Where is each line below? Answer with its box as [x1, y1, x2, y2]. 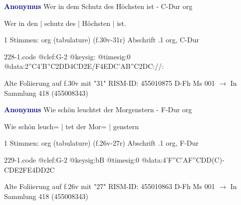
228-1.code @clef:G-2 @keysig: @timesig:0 [4, 51, 131, 61]
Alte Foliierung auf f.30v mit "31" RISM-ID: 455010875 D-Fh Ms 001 [4, 77, 215, 88]
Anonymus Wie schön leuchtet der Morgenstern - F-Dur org [4, 104, 192, 115]
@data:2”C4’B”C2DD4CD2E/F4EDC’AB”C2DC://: [4, 61, 164, 71]
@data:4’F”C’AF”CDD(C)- [141, 154, 225, 165]
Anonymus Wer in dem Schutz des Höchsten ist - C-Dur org [4, 1, 193, 11]
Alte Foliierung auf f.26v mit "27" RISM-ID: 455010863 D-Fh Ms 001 [4, 181, 215, 192]
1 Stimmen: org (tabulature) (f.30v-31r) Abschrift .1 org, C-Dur [4, 34, 199, 45]
